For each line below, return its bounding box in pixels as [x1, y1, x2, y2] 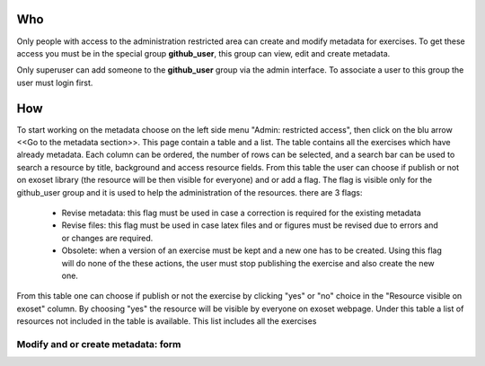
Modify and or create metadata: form [16, 337, 181, 350]
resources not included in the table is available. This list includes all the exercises [16, 316, 317, 327]
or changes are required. [61, 232, 154, 243]
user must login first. [16, 77, 93, 88]
